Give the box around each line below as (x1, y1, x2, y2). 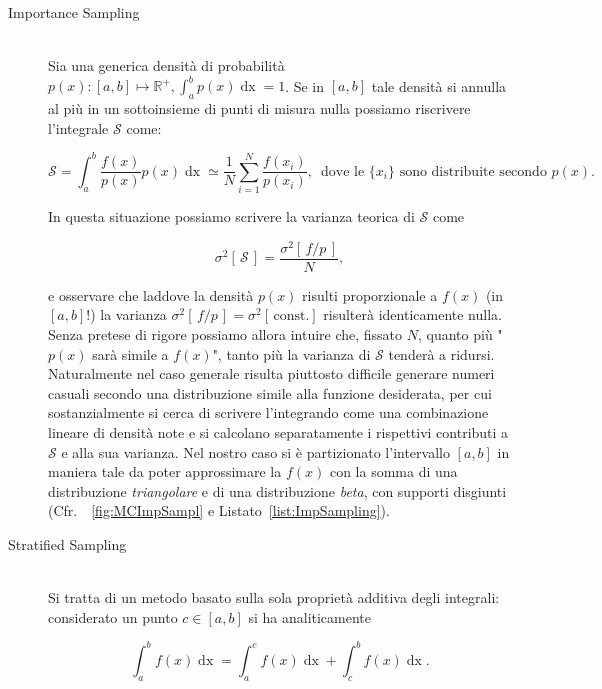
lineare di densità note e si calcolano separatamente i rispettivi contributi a (48, 421, 509, 442)
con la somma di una (329, 461, 458, 482)
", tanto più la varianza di (212, 343, 371, 364)
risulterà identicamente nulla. (323, 304, 502, 325)
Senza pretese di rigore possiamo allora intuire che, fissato (48, 324, 403, 345)
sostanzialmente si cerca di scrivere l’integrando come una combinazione (48, 402, 489, 423)
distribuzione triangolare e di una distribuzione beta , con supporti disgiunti (48, 480, 507, 501)
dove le (320, 164, 365, 179)
